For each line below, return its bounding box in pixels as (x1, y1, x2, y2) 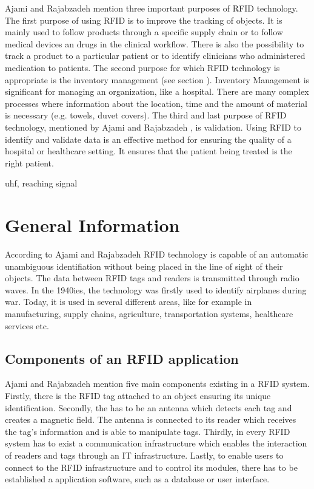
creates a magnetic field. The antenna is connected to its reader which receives (5, 413, 296, 426)
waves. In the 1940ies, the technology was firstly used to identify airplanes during (5, 283, 307, 296)
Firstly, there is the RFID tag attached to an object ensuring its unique (5, 389, 271, 402)
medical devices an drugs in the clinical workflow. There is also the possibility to (5, 37, 304, 50)
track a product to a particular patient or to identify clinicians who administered (5, 49, 306, 62)
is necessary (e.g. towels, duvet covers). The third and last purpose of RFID (5, 109, 287, 121)
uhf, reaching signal (5, 177, 78, 190)
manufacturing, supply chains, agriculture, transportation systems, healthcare (5, 307, 293, 320)
